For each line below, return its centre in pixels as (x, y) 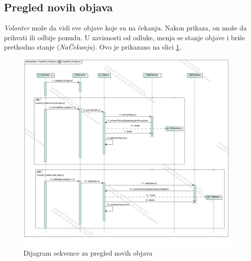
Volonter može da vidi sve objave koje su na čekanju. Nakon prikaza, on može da (125, 28)
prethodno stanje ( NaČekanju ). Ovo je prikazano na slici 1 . (93, 47)
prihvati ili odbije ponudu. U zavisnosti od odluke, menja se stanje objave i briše (125, 37)
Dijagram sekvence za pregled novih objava (88, 253)
